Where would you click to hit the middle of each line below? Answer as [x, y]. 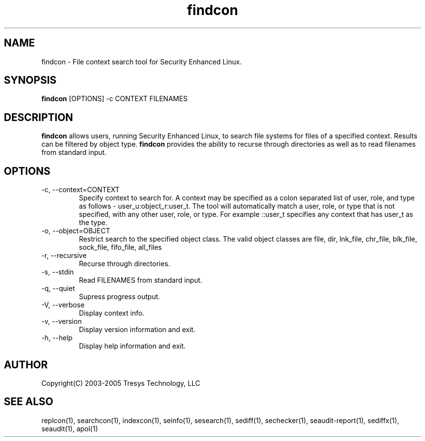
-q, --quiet [58, 289]
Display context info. [112, 313]
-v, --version [62, 321]
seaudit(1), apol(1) [70, 428]
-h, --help [57, 338]
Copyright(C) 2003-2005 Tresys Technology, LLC [121, 383]
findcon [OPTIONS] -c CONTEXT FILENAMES [114, 99]
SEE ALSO [29, 402]
